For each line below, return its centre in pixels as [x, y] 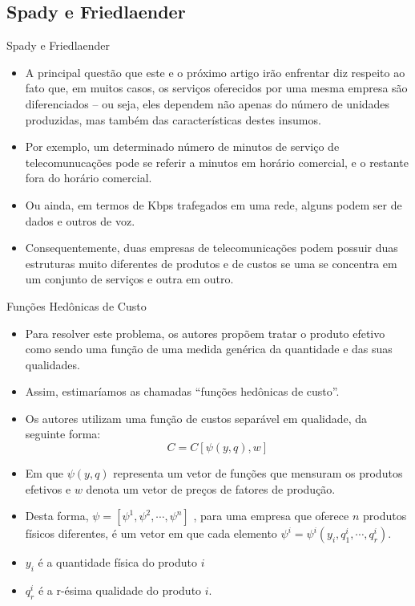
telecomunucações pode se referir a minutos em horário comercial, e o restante [217, 162]
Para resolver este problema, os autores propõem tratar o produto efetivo [205, 333]
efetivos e [48, 488]
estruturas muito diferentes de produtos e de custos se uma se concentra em [211, 263]
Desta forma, [57, 516]
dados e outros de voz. [80, 220]
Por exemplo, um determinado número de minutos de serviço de [182, 146]
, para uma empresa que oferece [271, 516]
